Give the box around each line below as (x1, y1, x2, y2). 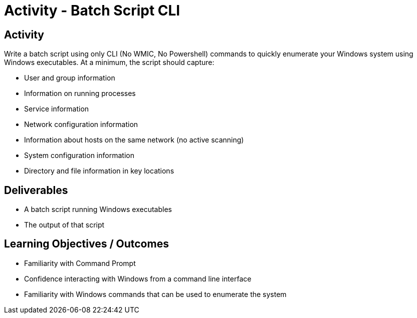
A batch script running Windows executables (24, 205, 172, 214)
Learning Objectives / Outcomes (4, 237, 169, 250)
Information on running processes (24, 89, 136, 98)
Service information (24, 104, 89, 113)
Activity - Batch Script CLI (4, 2, 180, 19)
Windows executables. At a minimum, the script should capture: (4, 58, 215, 67)
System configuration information (24, 151, 134, 160)
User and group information (24, 73, 115, 82)
